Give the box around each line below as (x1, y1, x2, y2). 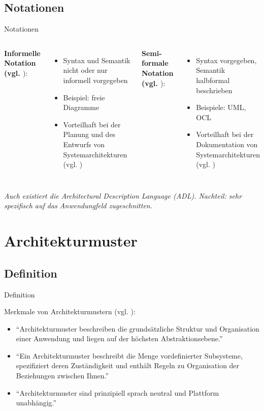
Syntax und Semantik (63, 54, 130, 65)
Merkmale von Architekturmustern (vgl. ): (4, 306, 136, 317)
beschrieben (196, 85, 233, 95)
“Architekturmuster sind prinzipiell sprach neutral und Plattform (16, 387, 219, 398)
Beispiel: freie (63, 92, 105, 102)
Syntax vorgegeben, (196, 54, 257, 65)
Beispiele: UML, (196, 102, 246, 113)
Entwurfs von (63, 139, 105, 149)
